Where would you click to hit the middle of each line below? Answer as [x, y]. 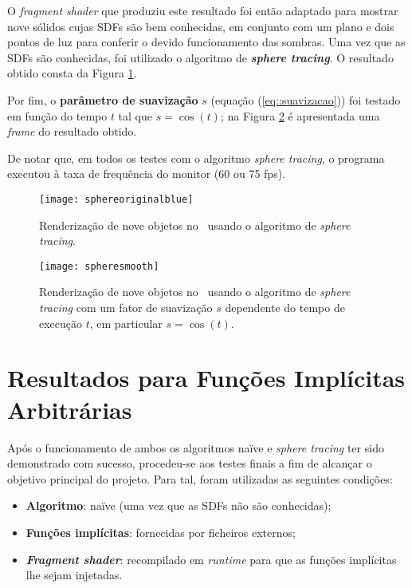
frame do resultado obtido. [72, 131]
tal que [135, 115]
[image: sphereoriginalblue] [116, 199]
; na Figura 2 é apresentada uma [300, 115]
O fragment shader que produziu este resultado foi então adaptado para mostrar [203, 10]
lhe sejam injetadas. [74, 575]
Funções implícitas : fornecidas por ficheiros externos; [161, 532]
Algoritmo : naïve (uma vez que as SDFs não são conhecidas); [179, 505]
